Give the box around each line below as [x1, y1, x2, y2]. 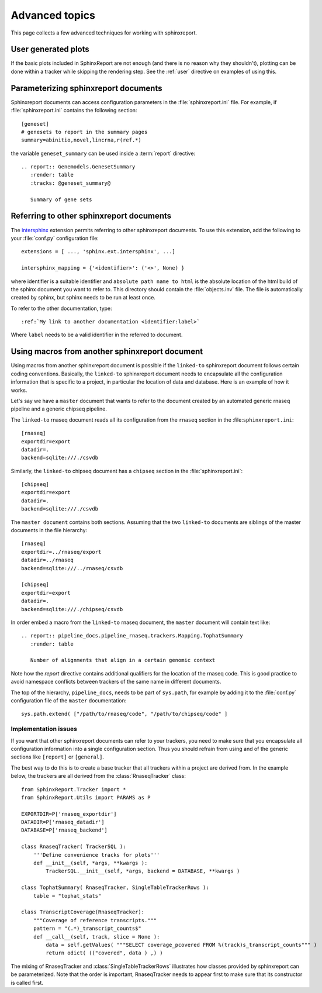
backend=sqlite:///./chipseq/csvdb [21, 606, 123, 612]
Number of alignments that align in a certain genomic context [30, 657, 216, 664]
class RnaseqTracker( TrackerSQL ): [21, 843, 126, 850]
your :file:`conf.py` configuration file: [11, 235, 99, 242]
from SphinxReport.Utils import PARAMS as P [21, 794, 151, 801]
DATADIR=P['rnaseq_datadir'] [21, 819, 105, 826]
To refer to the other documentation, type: [11, 305, 112, 312]
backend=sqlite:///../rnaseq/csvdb [21, 565, 123, 571]
